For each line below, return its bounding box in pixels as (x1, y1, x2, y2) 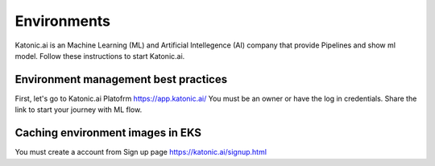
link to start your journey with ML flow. (14, 105, 143, 114)
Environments (14, 12, 111, 30)
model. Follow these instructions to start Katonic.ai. (14, 51, 185, 60)
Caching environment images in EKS (14, 126, 201, 140)
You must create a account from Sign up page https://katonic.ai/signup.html (14, 147, 267, 157)
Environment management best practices (14, 73, 228, 86)
